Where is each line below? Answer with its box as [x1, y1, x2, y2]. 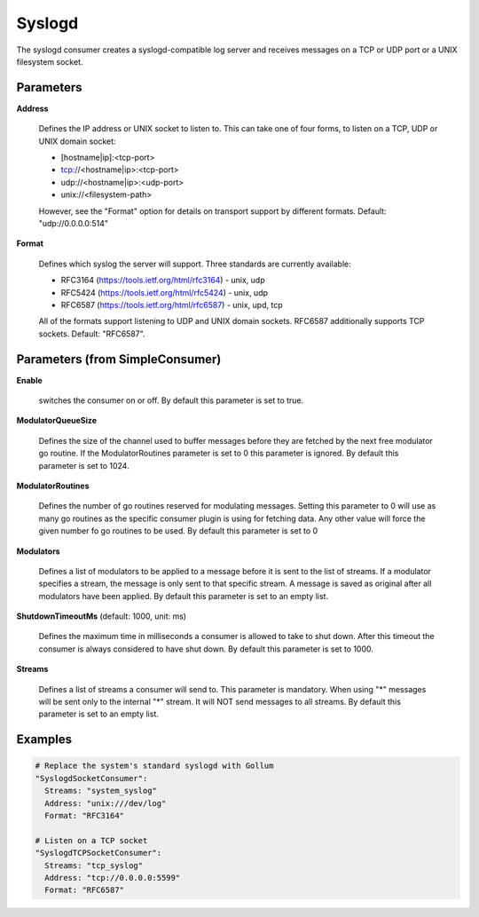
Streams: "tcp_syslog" [44, 860, 144, 870]
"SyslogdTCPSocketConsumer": [35, 848, 162, 858]
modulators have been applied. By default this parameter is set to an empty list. [38, 590, 328, 601]
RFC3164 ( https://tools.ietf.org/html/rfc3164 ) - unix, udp [60, 275, 265, 286]
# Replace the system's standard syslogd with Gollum [35, 761, 274, 771]
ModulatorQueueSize [16, 415, 98, 426]
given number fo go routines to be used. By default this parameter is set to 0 [38, 526, 318, 536]
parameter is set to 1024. [38, 460, 130, 470]
